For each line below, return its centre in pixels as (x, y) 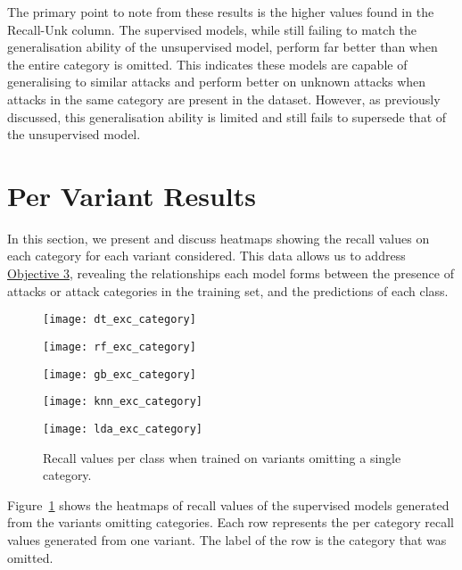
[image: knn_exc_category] (123, 402)
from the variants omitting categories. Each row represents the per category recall (231, 522)
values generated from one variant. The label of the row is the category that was (227, 539)
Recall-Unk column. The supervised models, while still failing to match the (212, 29)
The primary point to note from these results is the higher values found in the (221, 12)
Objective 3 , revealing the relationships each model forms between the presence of (231, 273)
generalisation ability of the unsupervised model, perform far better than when (223, 47)
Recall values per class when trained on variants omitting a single (222, 457)
